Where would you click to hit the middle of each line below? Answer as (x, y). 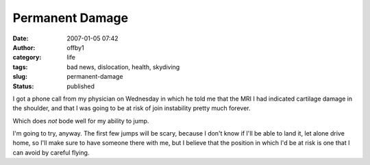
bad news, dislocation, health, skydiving (123, 67)
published (81, 86)
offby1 (76, 47)
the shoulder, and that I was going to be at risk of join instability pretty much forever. (132, 108)
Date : (21, 38)
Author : (24, 47)
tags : (20, 67)
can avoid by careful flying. (51, 152)
